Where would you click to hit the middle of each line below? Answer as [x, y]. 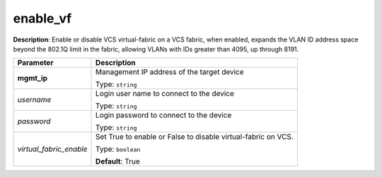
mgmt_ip [33, 78]
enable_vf [42, 18]
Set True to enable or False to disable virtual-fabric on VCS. [195, 137]
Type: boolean [118, 149]
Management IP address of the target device [170, 72]
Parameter [35, 63]
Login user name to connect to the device [165, 94]
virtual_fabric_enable [52, 149]
